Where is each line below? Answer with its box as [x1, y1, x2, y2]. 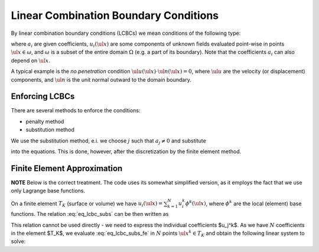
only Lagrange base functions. [11, 187, 86, 195]
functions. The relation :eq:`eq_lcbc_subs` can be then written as [11, 211, 169, 218]
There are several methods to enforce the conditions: [11, 107, 141, 114]
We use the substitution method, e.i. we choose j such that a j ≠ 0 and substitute [11, 137, 206, 146]
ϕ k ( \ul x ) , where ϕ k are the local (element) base [185, 199, 302, 207]
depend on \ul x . [11, 57, 50, 64]
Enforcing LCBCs [11, 92, 75, 102]
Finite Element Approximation [11, 163, 123, 173]
